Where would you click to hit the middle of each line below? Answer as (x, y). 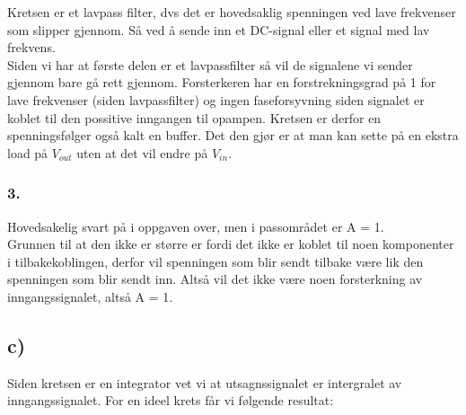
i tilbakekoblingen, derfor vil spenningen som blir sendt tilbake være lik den (215, 261)
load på (28, 152)
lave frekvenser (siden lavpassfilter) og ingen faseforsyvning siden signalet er (216, 99)
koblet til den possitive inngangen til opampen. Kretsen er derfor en (194, 117)
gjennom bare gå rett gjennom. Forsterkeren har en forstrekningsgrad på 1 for (222, 82)
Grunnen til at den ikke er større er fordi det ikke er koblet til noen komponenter (231, 244)
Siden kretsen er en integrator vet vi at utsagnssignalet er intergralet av (205, 382)
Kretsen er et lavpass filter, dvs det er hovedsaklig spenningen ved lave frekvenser (232, 12)
